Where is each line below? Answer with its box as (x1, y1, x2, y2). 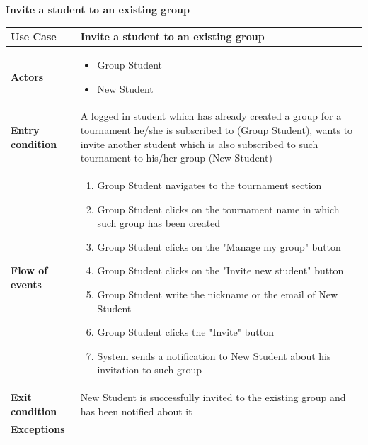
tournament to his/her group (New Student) (80, 150, 272, 165)
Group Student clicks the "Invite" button (97, 325, 274, 339)
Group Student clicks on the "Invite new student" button (97, 263, 344, 278)
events (11, 276, 42, 291)
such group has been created (97, 215, 221, 230)
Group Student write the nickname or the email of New (97, 286, 338, 301)
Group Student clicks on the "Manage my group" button (97, 239, 341, 254)
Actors (11, 69, 44, 84)
